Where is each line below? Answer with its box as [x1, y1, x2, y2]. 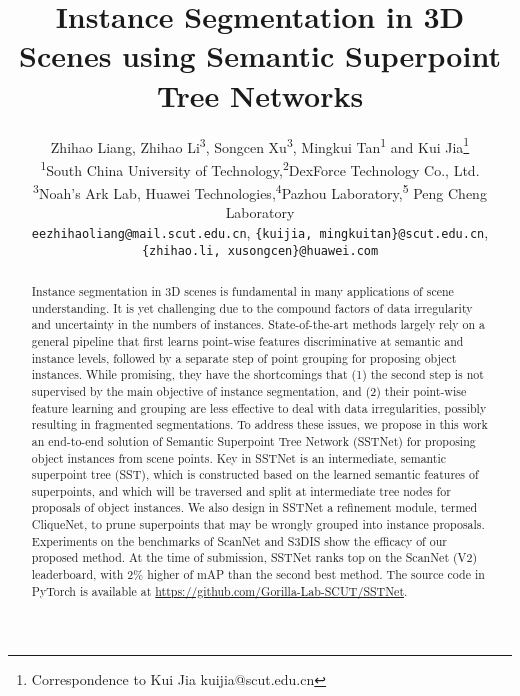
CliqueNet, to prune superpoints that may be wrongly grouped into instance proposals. [31, 516, 485, 533]
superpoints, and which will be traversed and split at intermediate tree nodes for [31, 482, 451, 499]
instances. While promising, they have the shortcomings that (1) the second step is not [31, 366, 484, 383]
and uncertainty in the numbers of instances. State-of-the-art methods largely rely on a [31, 316, 486, 333]
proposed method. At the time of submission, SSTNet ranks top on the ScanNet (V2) [31, 549, 478, 566]
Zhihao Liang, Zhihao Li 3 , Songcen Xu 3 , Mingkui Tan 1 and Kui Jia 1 [50, 133, 470, 157]
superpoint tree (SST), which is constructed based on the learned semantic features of [31, 466, 479, 483]
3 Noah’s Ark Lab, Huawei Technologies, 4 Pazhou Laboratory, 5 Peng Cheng [33, 180, 487, 203]
